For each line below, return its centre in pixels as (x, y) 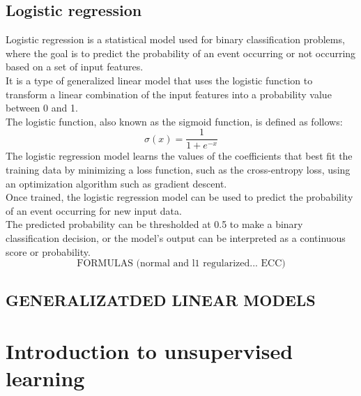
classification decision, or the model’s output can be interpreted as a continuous (176, 237)
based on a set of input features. (75, 67)
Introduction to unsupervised (149, 351)
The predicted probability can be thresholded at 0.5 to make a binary (154, 224)
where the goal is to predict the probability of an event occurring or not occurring (181, 53)
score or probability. (48, 251)
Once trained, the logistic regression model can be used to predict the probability (179, 197)
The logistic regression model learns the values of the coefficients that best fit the (179, 156)
